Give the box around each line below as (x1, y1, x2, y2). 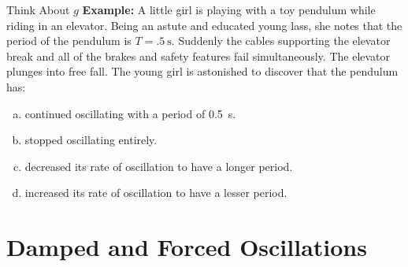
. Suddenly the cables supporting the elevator (171, 32, 391, 49)
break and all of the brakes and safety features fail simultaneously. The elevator (6, 47, 391, 64)
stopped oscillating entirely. (24, 132, 158, 148)
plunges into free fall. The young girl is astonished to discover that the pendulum (6, 63, 399, 80)
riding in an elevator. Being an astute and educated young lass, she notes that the (6, 17, 402, 33)
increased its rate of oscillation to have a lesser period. (24, 184, 287, 201)
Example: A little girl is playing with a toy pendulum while (82, 2, 376, 17)
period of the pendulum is (6, 32, 132, 49)
